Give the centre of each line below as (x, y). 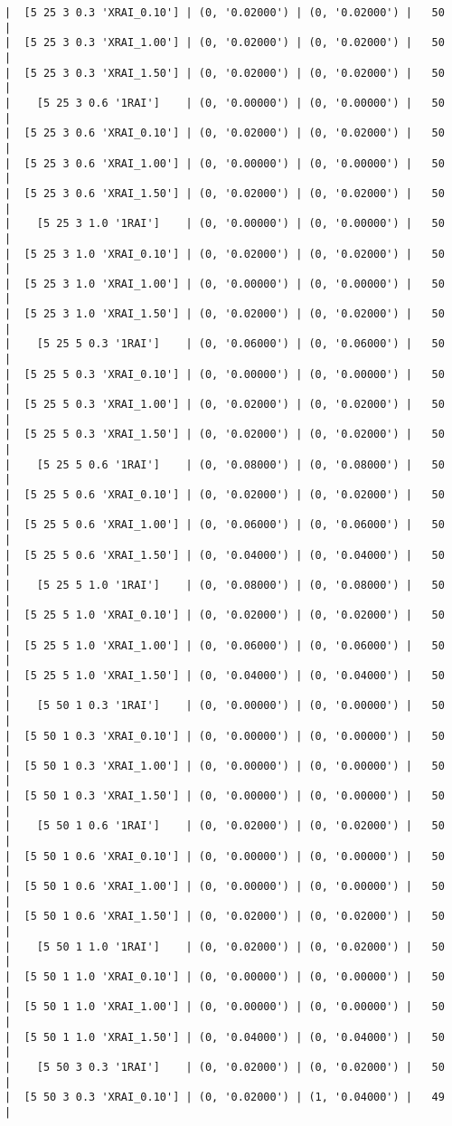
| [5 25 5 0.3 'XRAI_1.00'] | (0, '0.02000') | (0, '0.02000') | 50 (225, 405)
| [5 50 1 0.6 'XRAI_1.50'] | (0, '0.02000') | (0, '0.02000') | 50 (225, 917)
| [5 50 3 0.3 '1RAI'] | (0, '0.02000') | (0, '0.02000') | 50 (225, 1067)
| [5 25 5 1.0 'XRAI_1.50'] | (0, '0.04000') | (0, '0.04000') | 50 (225, 675)
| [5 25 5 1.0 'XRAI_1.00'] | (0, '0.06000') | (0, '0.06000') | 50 (225, 645)
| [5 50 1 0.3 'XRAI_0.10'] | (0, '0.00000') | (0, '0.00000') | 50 (225, 736)
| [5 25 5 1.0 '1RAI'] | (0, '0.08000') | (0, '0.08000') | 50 (225, 585)
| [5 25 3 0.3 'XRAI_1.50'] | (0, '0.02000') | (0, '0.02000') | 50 (225, 73)
